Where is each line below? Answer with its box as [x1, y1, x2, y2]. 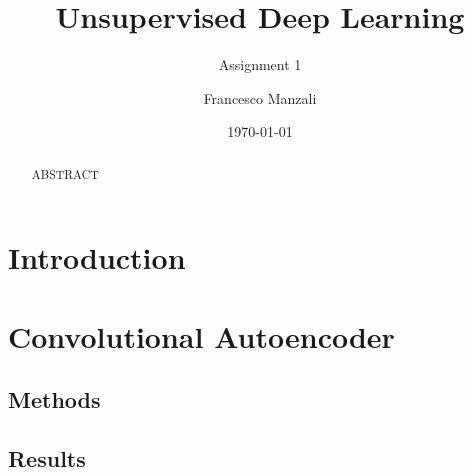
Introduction [8, 237, 186, 278]
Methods [8, 384, 101, 415]
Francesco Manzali [203, 87, 317, 108]
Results [8, 443, 86, 474]
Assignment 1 [218, 54, 302, 75]
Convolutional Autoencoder [8, 315, 395, 356]
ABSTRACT [31, 165, 99, 182]
